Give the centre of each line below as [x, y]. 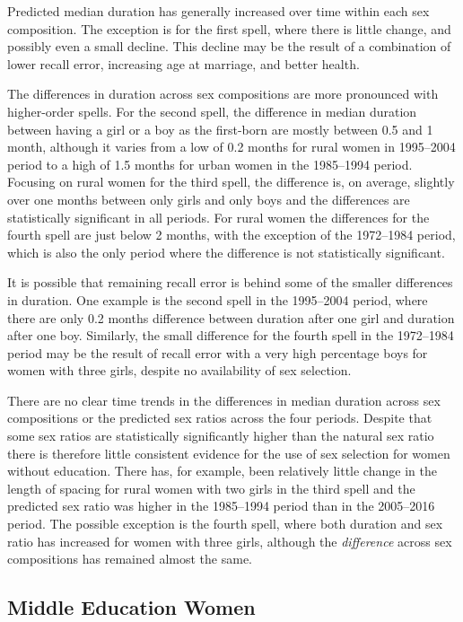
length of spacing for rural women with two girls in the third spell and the [211, 488]
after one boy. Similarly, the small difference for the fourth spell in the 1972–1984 [231, 335]
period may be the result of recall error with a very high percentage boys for [218, 352]
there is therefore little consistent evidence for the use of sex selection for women [229, 453]
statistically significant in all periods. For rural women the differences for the [218, 217]
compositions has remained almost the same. [130, 559]
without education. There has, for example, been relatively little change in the [222, 471]
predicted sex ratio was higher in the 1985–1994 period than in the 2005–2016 [221, 506]
